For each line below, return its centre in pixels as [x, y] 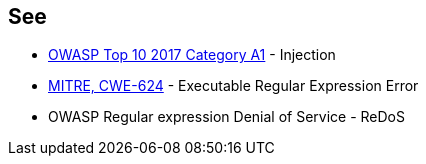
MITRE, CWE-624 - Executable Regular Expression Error [233, 86]
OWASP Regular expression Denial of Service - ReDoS [226, 117]
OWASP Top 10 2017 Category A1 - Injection [192, 55]
